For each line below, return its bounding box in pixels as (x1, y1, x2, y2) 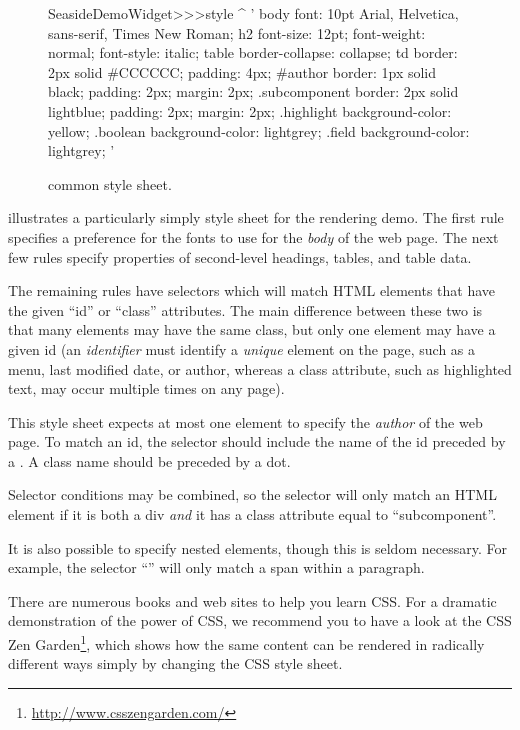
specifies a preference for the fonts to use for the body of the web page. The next (8, 226, 499, 247)
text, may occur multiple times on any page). (8, 378, 285, 399)
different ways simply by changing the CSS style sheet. (8, 653, 343, 674)
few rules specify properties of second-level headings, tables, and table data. (8, 246, 472, 267)
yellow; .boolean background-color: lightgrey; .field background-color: (48, 120, 470, 141)
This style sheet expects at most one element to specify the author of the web (8, 411, 483, 432)
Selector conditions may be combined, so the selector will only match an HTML (8, 484, 497, 505)
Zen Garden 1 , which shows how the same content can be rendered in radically (8, 631, 485, 654)
